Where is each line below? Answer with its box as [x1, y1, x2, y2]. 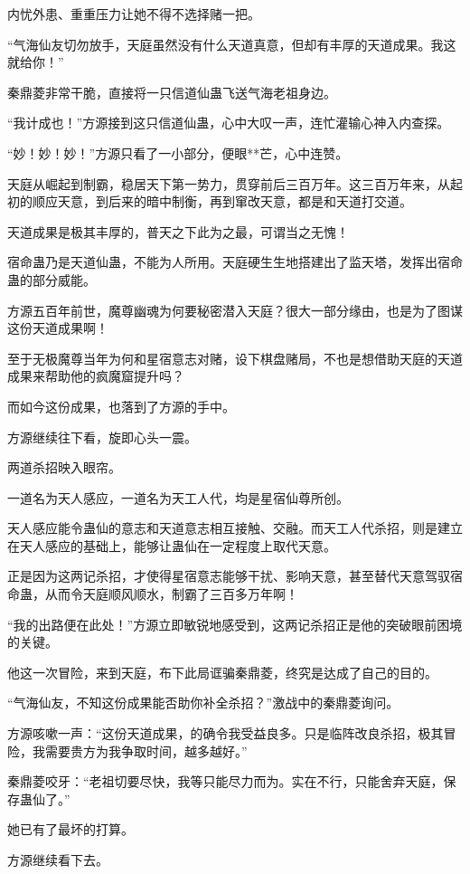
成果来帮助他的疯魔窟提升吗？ [7, 366, 184, 385]
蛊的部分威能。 [7, 270, 96, 289]
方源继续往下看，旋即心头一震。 [7, 427, 197, 446]
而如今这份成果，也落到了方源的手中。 [7, 396, 235, 415]
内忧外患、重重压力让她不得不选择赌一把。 [7, 5, 260, 23]
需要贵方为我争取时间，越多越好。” [44, 741, 248, 760]
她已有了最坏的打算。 [7, 820, 134, 839]
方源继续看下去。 [7, 850, 108, 869]
